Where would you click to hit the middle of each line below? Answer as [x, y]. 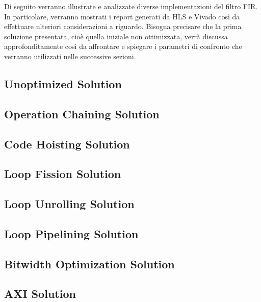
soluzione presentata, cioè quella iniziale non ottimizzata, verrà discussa [116, 36]
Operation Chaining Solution [82, 114]
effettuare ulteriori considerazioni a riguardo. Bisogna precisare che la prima [123, 26]
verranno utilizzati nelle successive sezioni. [70, 56]
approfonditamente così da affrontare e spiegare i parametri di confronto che [123, 46]
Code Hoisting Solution [67, 144]
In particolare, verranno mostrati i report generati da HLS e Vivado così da [122, 16]
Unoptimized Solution [63, 83]
